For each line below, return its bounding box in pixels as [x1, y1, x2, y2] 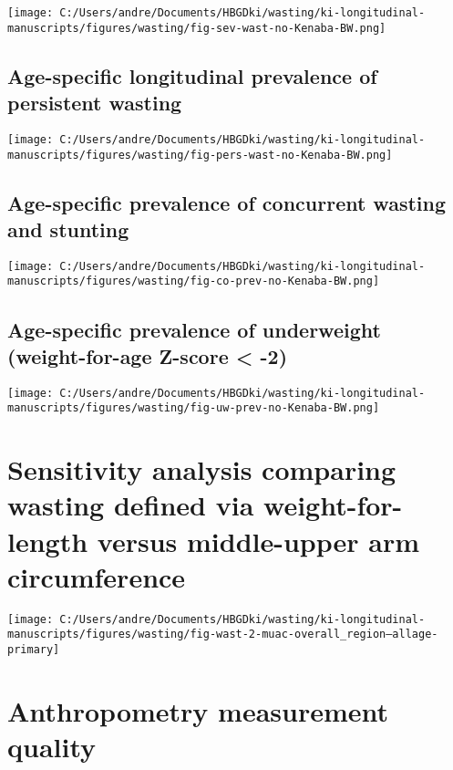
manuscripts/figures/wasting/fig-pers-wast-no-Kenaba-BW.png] [7, 148, 393, 161]
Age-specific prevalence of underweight [7, 315, 381, 343]
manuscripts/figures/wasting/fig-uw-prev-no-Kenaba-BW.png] [7, 401, 380, 415]
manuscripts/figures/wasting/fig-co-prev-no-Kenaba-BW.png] [7, 275, 380, 288]
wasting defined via [7, 486, 254, 524]
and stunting [7, 215, 129, 243]
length [7, 522, 88, 559]
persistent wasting [7, 88, 182, 117]
